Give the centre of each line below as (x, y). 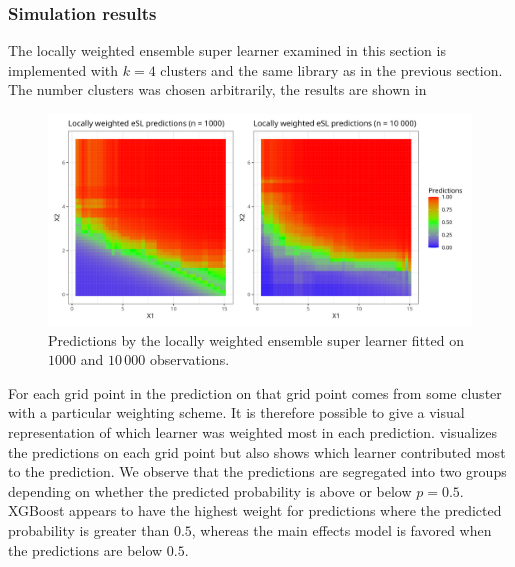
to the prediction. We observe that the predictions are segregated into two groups (257, 471)
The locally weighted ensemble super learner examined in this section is (227, 50)
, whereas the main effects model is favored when (341, 529)
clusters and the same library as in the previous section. (331, 69)
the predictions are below (85, 549)
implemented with (63, 69)
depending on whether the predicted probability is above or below (210, 490)
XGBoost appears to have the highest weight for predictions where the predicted (255, 510)
